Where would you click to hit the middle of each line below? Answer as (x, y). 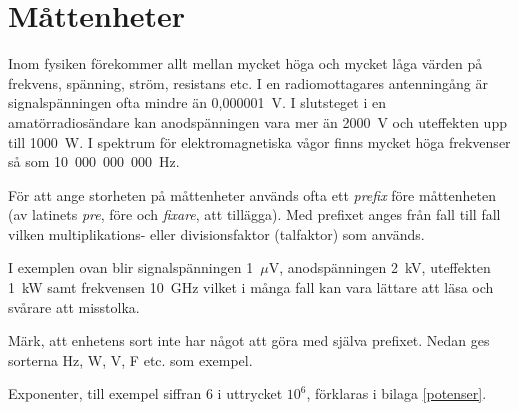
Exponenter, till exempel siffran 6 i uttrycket (145, 393)
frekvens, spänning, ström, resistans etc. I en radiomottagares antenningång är (248, 82)
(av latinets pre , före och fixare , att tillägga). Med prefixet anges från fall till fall (254, 214)
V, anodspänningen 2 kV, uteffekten (379, 267)
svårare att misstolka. (74, 306)
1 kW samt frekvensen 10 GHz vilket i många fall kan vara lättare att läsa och (251, 287)
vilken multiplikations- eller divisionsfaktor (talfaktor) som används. (216, 233)
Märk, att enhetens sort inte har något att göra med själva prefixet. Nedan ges (249, 340)
